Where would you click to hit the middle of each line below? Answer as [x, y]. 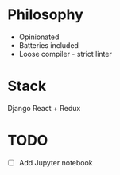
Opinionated [39, 37]
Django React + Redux [44, 108]
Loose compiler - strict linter [65, 54]
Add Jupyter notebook [56, 162]
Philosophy [46, 15]
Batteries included [48, 45]
